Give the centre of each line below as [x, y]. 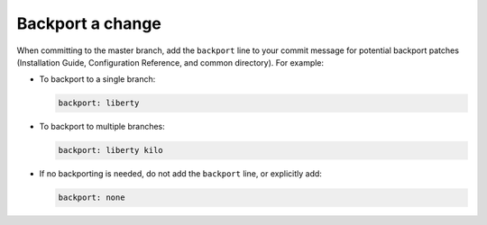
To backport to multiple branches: [102, 127]
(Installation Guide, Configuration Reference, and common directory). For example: [170, 62]
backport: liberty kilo [111, 150]
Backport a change [89, 23]
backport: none [92, 198]
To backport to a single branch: [97, 79]
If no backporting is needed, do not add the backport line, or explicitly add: [180, 174]
